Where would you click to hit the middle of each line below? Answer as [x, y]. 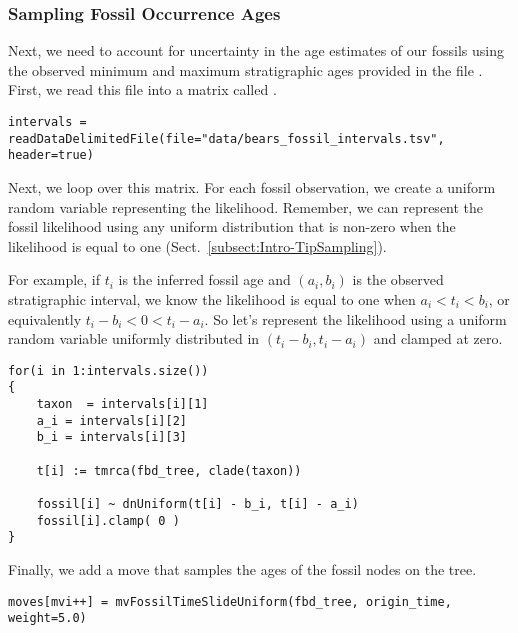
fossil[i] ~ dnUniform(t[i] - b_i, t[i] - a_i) [197, 503]
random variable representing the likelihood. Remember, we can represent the [246, 206]
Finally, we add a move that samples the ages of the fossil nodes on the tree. [242, 568]
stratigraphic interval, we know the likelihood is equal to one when [212, 298]
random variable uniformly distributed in [134, 338]
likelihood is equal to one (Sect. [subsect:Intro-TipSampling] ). [197, 245]
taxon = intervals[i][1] [122, 404]
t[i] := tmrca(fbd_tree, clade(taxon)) [169, 470]
